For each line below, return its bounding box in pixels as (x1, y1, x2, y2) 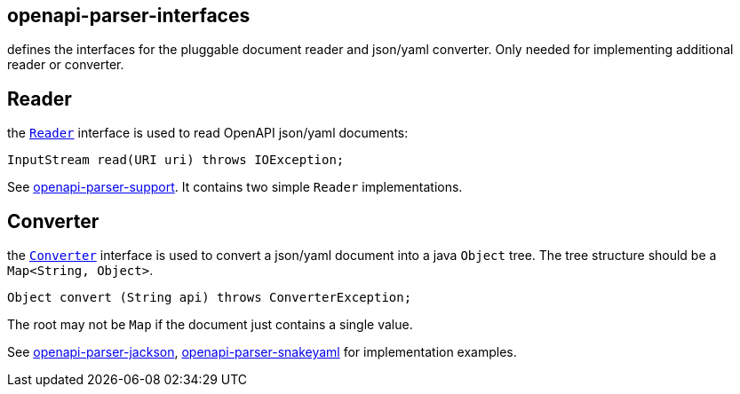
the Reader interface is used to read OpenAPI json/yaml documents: (7, 125, 409, 141)
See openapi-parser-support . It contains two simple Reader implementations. (7, 179, 463, 195)
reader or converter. (7, 57, 124, 73)
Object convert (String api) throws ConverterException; (7, 290, 412, 305)
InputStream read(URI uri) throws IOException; (7, 153, 345, 168)
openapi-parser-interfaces (7, 4, 251, 27)
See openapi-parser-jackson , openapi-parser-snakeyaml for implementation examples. (7, 344, 517, 360)
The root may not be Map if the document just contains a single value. (7, 317, 413, 333)
